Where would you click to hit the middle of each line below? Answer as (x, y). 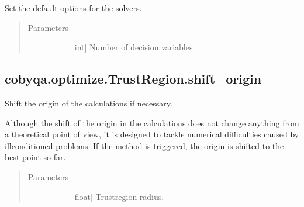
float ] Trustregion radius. (119, 196)
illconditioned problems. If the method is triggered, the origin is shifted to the (144, 145)
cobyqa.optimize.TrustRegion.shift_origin (133, 79)
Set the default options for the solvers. (73, 8)
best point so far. (35, 157)
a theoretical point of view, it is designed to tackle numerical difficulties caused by (152, 134)
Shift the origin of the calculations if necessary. (89, 103)
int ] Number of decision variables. (135, 47)
